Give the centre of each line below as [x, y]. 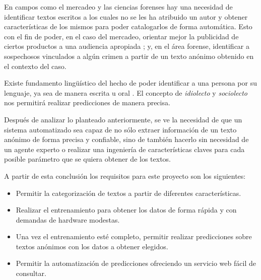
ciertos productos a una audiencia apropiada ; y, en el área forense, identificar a [127, 46]
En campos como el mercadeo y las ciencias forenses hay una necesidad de [118, 7]
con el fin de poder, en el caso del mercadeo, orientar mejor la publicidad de [121, 36]
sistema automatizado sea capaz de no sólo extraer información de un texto [120, 129]
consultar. [31, 273]
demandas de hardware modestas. [68, 219]
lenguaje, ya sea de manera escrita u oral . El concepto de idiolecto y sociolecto [126, 92]
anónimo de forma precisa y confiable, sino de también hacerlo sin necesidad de [126, 139]
